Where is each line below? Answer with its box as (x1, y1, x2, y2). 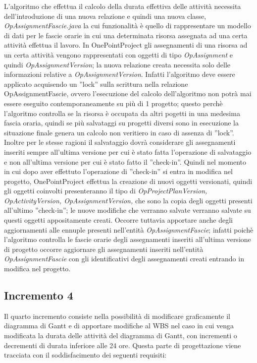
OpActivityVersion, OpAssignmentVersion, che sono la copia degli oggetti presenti (4, 195, 253, 205)
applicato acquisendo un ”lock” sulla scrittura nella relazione (4, 78, 188, 89)
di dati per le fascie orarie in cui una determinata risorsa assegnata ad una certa (4, 30, 248, 40)
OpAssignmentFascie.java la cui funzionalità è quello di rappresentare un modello (4, 20, 251, 31)
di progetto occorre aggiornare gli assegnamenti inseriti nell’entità (4, 243, 204, 254)
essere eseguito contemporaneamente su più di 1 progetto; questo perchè (4, 98, 223, 108)
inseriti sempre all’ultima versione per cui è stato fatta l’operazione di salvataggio (4, 146, 252, 157)
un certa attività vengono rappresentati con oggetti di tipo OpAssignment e (4, 49, 233, 60)
